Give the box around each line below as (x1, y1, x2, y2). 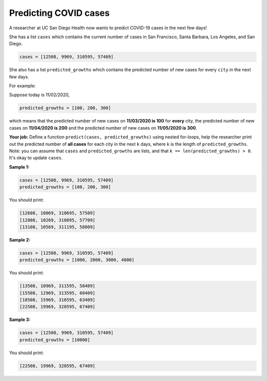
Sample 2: (9, 237, 31, 243)
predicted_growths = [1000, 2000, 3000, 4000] (19, 257, 134, 263)
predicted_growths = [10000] (19, 337, 90, 342)
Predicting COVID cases (9, 7, 110, 18)
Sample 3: (9, 317, 31, 322)
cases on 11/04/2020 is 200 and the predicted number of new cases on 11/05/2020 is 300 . (9, 125, 197, 131)
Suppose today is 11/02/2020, (9, 92, 70, 98)
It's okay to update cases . (9, 155, 63, 161)
